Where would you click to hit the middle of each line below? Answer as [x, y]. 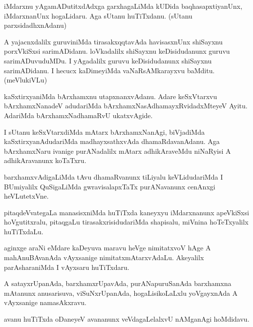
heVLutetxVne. [26, 196]
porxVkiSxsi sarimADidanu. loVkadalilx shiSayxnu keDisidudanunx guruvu [117, 51]
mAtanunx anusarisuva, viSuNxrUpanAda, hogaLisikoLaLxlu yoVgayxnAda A [121, 293]
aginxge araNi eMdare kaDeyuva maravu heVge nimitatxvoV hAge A [107, 248]
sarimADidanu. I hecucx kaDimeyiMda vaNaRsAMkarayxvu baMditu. [109, 70]
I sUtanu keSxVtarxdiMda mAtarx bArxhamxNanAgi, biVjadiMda [104, 132]
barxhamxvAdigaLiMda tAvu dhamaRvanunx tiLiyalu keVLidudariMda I [114, 176]
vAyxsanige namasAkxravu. [45, 302]
